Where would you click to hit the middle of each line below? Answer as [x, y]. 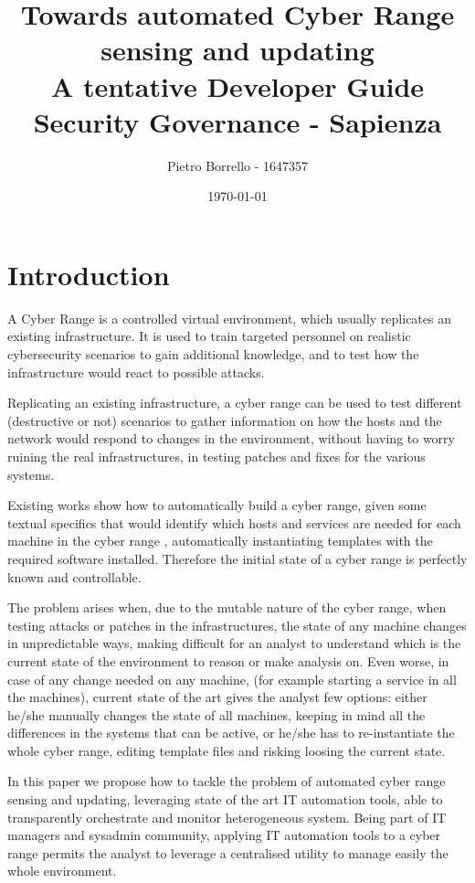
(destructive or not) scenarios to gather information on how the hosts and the [225, 420]
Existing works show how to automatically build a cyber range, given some [217, 505]
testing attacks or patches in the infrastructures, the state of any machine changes [237, 625]
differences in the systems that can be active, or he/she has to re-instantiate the [231, 733]
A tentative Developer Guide [237, 85]
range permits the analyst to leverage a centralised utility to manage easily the [228, 852]
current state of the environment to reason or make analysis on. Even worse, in [228, 660]
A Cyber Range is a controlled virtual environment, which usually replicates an [229, 318]
